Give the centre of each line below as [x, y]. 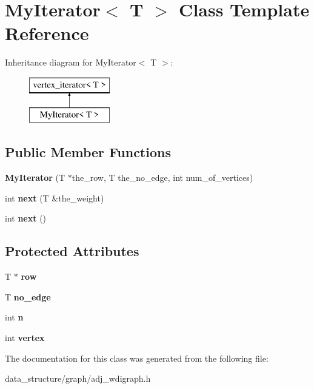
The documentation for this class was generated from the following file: [137, 358]
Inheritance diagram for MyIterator [71, 62]
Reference [47, 33]
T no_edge [28, 296]
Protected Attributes [72, 251]
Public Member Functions [88, 152]
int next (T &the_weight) [55, 198]
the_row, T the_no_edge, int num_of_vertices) [162, 178]
